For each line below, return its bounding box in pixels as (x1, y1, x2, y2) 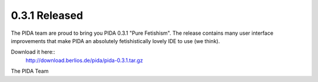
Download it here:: (11, 48, 55, 55)
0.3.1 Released (11, 9, 84, 22)
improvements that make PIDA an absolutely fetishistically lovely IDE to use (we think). (11, 37, 220, 44)
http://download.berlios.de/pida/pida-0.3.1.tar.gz (25, 57, 144, 64)
